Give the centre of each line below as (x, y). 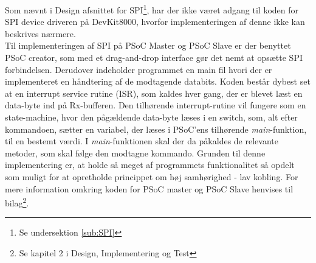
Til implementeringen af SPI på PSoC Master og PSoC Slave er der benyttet (148, 45)
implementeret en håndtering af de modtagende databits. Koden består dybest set (158, 81)
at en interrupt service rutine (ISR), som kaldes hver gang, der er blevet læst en (154, 93)
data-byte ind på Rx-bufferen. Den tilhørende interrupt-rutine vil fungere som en (156, 105)
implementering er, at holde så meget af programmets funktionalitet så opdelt (150, 165)
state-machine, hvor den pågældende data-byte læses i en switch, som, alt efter (151, 117)
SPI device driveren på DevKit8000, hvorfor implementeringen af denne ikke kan (155, 22)
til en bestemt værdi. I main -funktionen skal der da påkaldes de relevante (142, 141)
